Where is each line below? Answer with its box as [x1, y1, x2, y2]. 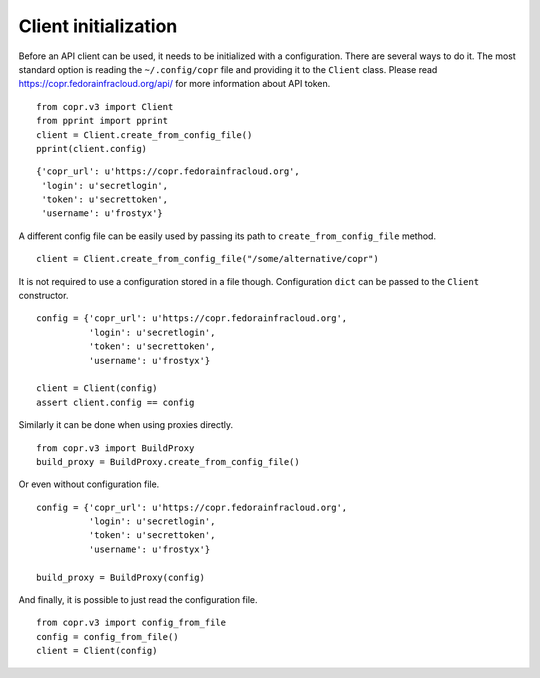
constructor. [18, 290, 69, 302]
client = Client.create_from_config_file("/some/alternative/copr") [36, 253, 379, 265]
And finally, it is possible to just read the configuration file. [18, 594, 259, 606]
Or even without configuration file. [18, 478, 160, 490]
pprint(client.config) [36, 143, 148, 154]
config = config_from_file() [36, 631, 179, 642]
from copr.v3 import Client [36, 101, 174, 112]
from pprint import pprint [36, 115, 169, 127]
